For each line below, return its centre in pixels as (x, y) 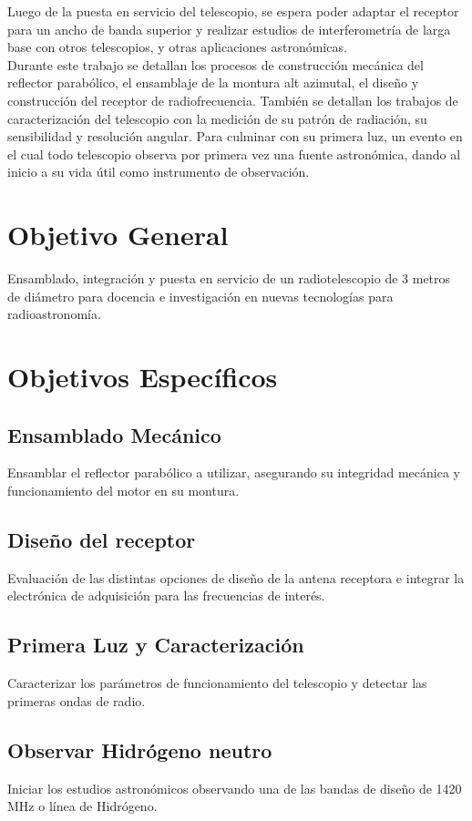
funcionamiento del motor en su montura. (123, 491)
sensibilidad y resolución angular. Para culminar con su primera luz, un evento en (235, 136)
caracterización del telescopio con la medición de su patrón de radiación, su (217, 118)
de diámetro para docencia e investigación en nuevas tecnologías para (200, 296)
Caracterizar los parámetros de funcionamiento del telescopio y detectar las (217, 683)
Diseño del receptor (102, 539)
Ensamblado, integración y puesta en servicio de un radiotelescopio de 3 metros (229, 278)
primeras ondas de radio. (77, 700)
